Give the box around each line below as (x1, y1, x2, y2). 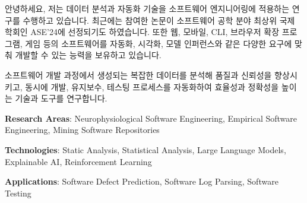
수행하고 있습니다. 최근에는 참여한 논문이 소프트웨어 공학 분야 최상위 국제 (23, 14, 295, 26)
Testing (5, 186, 31, 199)
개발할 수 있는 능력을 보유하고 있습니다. (15, 49, 162, 61)
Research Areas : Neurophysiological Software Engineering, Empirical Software (5, 112, 297, 124)
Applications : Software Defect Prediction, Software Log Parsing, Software (5, 175, 278, 188)
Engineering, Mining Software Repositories (5, 123, 160, 136)
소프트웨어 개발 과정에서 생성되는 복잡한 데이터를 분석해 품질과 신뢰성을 (5, 68, 272, 81)
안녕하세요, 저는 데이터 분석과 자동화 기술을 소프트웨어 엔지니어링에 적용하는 (5, 2, 290, 14)
